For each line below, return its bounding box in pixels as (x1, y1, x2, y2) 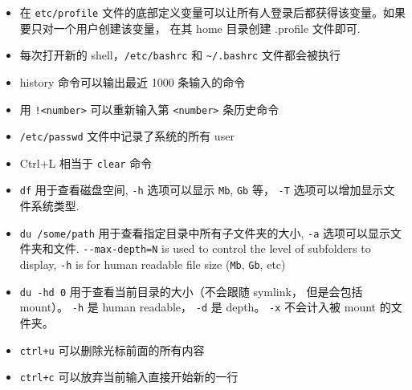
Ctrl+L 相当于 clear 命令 (19, 154, 153, 171)
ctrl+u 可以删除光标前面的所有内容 (19, 341, 205, 358)
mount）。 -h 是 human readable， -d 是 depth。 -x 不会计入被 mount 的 (19, 299, 391, 315)
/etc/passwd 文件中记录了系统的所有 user (19, 128, 235, 144)
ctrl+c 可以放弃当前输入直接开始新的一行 (19, 368, 239, 385)
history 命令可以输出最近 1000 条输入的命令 (19, 73, 246, 90)
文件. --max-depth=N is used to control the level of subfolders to (53, 240, 371, 257)
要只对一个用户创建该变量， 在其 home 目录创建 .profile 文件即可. (19, 19, 361, 36)
